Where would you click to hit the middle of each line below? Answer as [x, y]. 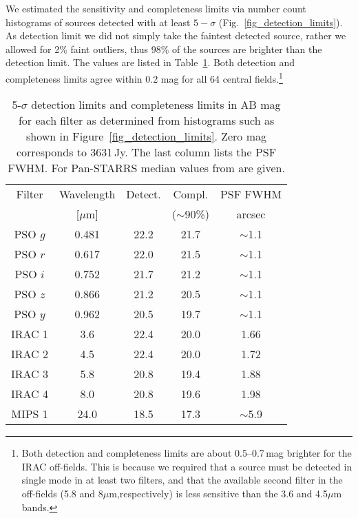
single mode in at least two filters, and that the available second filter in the [182, 480]
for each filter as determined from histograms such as [146, 121]
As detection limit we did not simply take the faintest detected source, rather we [176, 35]
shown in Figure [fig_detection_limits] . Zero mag [147, 136]
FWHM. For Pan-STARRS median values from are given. [146, 168]
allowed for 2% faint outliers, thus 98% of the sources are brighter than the [164, 49]
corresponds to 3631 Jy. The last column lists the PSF [146, 152]
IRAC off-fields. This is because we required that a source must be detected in [187, 466]
